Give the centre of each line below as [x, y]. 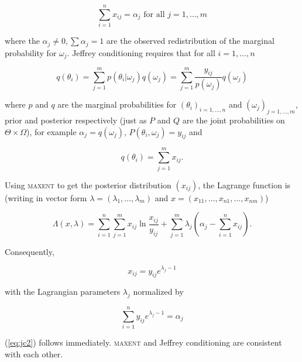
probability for [31, 52]
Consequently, [30, 251]
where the [22, 41]
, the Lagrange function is [244, 185]
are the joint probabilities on [234, 120]
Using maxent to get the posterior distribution [88, 185]
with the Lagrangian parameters [63, 292]
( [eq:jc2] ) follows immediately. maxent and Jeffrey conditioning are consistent [143, 342]
